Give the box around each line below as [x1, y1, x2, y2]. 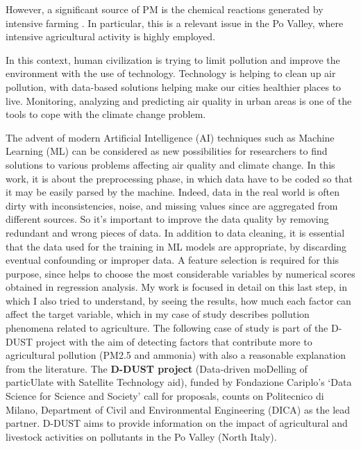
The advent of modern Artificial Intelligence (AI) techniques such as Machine [6, 130, 335, 144]
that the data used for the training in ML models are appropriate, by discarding [6, 239, 347, 253]
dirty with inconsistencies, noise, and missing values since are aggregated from [6, 198, 338, 212]
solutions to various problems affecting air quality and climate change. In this [6, 157, 335, 171]
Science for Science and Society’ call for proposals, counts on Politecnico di [6, 389, 324, 403]
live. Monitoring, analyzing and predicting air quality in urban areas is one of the [6, 93, 352, 108]
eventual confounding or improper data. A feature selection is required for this [6, 253, 339, 267]
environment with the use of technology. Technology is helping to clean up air [6, 66, 336, 81]
